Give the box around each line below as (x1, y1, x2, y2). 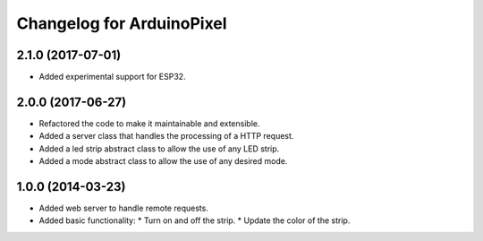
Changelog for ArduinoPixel (16, 13, 227, 33)
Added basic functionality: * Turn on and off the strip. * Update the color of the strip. (38, 215, 351, 226)
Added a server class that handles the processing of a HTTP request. (38, 131, 294, 142)
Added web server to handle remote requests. (38, 202, 209, 214)
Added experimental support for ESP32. (38, 72, 187, 82)
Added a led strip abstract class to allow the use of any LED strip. (38, 143, 280, 154)
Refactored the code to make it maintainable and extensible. (38, 117, 260, 129)
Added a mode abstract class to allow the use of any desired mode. (38, 156, 288, 167)
